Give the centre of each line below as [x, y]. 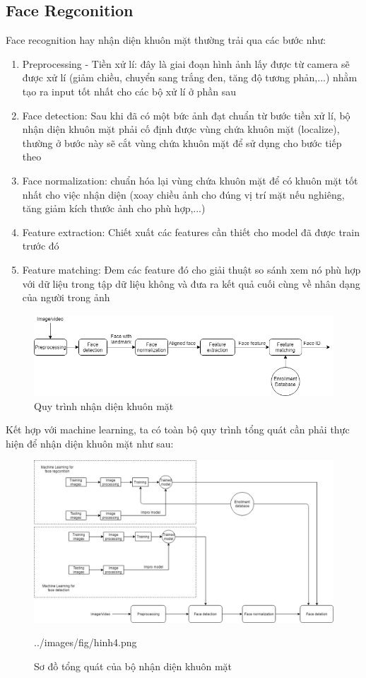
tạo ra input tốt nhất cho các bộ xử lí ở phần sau [129, 91]
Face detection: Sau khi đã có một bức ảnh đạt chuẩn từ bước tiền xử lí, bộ [186, 115]
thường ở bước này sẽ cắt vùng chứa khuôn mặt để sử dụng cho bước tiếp [182, 142]
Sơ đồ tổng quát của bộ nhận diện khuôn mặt [133, 666]
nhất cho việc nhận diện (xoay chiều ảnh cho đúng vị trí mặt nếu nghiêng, [183, 194]
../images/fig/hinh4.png [85, 642]
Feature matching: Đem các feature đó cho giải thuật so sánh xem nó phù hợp [191, 269]
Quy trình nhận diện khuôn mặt [104, 405]
